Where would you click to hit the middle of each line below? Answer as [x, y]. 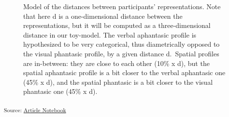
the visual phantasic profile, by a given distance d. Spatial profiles [121, 53]
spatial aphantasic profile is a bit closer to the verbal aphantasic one [124, 72]
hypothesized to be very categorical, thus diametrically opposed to [122, 44]
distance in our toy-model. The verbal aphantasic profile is [110, 34]
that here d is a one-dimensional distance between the [103, 16]
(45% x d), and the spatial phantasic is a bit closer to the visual [118, 82]
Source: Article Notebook [35, 110]
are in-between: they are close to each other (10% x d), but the [116, 63]
